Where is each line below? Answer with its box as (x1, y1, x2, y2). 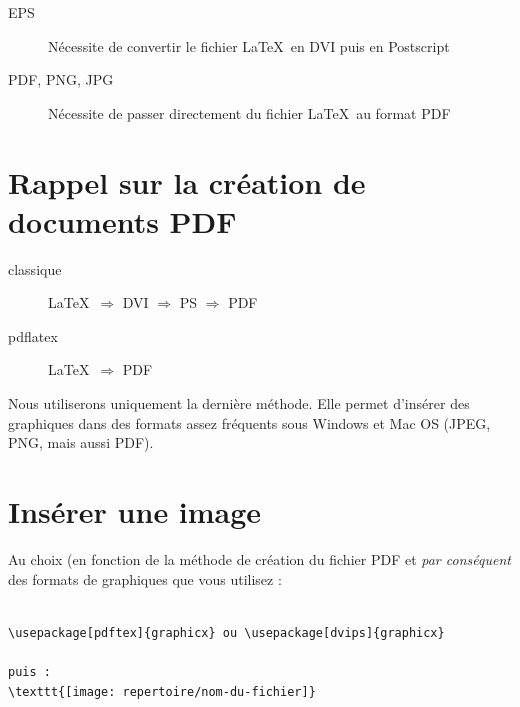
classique (8, 258, 62, 279)
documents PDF (8, 200, 237, 241)
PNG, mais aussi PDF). (8, 432, 154, 453)
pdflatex (8, 325, 58, 346)
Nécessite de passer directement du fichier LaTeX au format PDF (48, 102, 451, 123)
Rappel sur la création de (8, 161, 366, 202)
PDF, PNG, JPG (8, 69, 114, 90)
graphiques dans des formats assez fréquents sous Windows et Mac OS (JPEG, (8, 412, 491, 433)
